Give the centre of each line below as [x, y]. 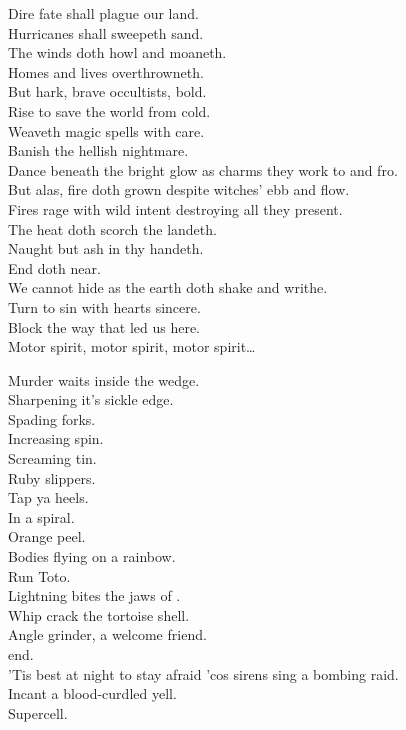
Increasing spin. [56, 438]
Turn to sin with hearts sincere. [104, 306]
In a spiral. [41, 516]
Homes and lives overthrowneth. [106, 71]
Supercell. [38, 712]
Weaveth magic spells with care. [106, 130]
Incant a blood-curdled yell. [92, 693]
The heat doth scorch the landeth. [112, 228]
